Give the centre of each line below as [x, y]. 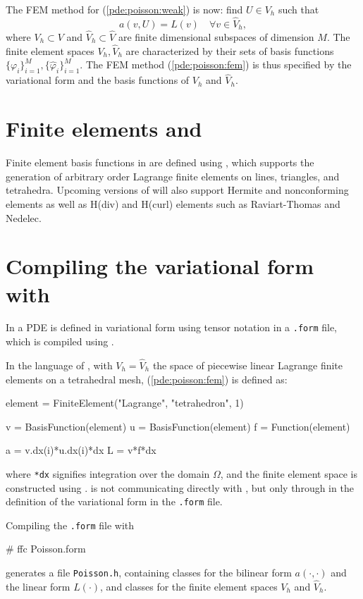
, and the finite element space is [289, 473]
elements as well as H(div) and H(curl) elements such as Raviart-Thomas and [173, 203]
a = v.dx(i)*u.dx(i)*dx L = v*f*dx [81, 450]
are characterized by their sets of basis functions [230, 50]
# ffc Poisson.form [46, 549]
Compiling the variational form [160, 266]
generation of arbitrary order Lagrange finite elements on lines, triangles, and [173, 176]
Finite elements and [104, 129]
